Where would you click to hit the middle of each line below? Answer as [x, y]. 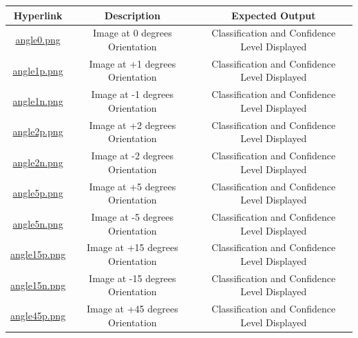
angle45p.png [38, 316]
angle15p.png [38, 254]
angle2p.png [38, 131]
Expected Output [274, 15]
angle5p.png [38, 193]
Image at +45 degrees [132, 309]
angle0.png [38, 40]
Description [132, 15]
